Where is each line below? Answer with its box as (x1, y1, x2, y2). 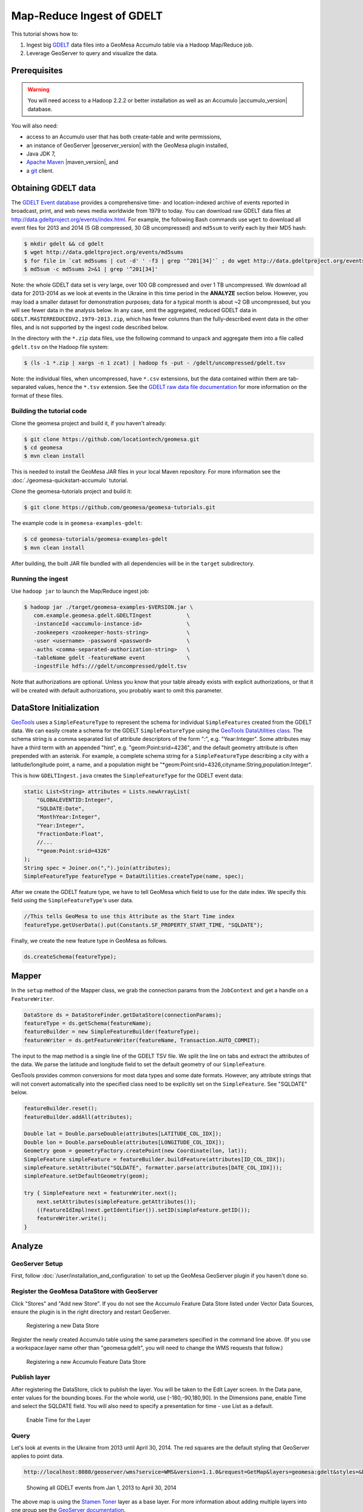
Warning (27, 85, 50, 93)
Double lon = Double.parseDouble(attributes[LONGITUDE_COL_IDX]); (24, 1139, 225, 1145)
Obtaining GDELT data (11, 183, 96, 193)
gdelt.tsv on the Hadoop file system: (11, 343, 109, 350)
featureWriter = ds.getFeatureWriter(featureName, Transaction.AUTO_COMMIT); (24, 1037, 260, 1043)
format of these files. (11, 392, 64, 399)
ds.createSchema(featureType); (24, 953, 117, 960)
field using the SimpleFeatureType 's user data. (11, 897, 134, 904)
